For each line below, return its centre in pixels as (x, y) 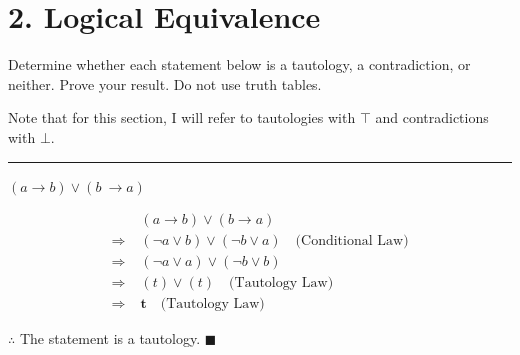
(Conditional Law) (352, 241)
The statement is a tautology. (110, 338)
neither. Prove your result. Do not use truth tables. (165, 83)
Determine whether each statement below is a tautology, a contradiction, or (239, 64)
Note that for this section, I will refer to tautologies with (182, 117)
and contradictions (432, 117)
